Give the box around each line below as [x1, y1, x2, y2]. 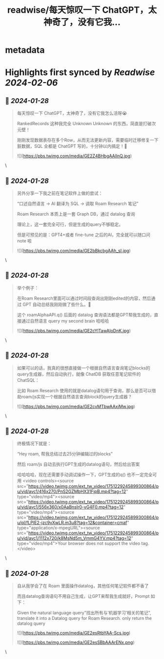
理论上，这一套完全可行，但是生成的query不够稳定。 [17, 221, 123, 227]
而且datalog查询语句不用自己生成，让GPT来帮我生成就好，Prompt [17, 593, 150, 599]
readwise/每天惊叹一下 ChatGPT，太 [7, 4, 157, 16]
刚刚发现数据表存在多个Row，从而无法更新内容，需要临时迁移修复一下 [17, 137, 159, 143]
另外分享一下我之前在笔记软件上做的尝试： [17, 190, 103, 196]
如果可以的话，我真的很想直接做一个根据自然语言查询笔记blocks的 [17, 365, 150, 371]
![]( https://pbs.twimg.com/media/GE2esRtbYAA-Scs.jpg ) [17, 630, 131, 636]
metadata [5, 44, 45, 56]
